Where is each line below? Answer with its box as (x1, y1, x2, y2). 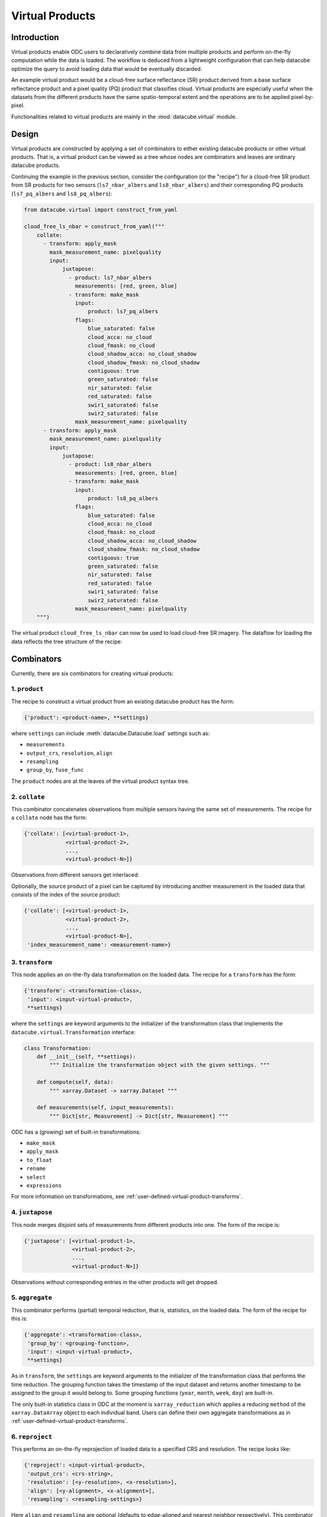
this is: (11, 1315, 28, 1322)
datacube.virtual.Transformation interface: (11, 1029, 136, 1036)
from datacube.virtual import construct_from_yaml (24, 206, 178, 213)
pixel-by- (291, 93, 314, 101)
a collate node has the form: (11, 814, 87, 822)
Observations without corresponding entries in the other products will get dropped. (11, 1278, 219, 1286)
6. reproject (11, 1433, 53, 1441)
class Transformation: (24, 1044, 91, 1052)
